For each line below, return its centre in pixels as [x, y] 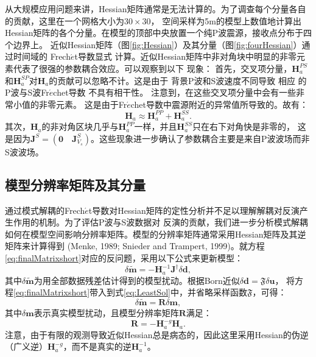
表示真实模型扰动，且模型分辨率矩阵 [106, 313]
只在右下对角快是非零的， [243, 126]
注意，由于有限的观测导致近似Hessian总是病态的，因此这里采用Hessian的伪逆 [157, 334]
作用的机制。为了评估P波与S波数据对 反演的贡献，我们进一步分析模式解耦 [160, 222]
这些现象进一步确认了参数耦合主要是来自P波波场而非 [204, 138]
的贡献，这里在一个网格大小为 [65, 20]
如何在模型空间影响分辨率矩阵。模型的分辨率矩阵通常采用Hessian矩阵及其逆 [156, 234]
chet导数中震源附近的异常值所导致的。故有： [219, 104]
